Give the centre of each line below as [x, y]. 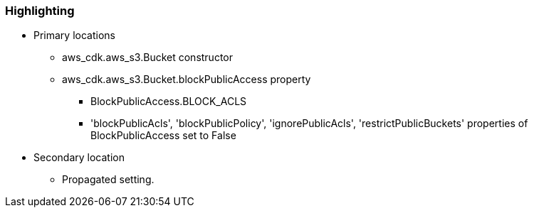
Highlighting [40, 11]
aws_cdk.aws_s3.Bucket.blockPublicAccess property [187, 80]
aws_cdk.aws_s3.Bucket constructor [148, 58]
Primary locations [74, 35]
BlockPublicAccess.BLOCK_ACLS [169, 102]
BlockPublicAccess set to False [163, 136]
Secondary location [79, 158]
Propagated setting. [108, 180]
